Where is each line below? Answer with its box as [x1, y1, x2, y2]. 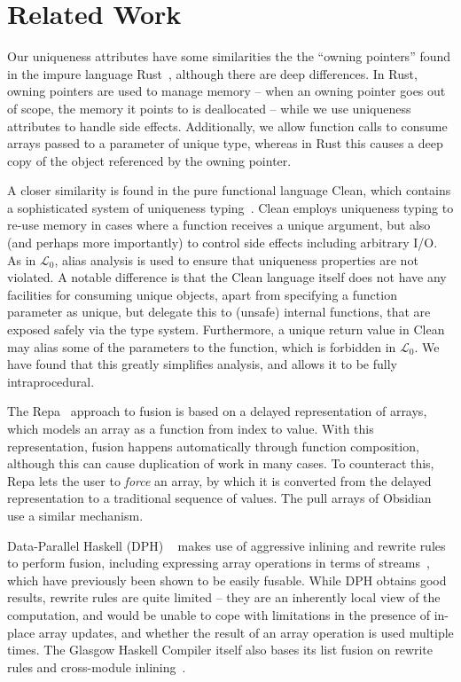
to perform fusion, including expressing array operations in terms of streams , [7, 553, 430, 572]
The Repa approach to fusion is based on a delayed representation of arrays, [7, 402, 427, 420]
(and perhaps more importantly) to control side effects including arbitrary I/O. [7, 233, 438, 252]
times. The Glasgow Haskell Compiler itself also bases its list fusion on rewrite [7, 640, 434, 659]
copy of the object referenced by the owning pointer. [7, 151, 292, 169]
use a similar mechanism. [7, 506, 144, 524]
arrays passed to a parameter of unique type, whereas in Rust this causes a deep [7, 134, 443, 153]
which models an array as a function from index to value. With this [7, 419, 374, 437]
